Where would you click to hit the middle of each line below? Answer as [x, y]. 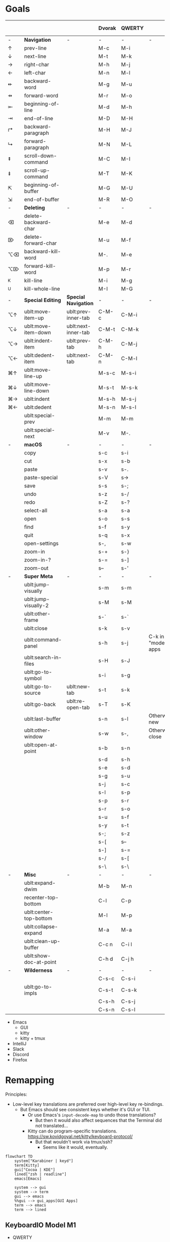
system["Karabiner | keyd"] [44, 1161]
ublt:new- [78, 686]
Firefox [20, 1060]
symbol [33, 678]
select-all [36, 510]
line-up [33, 376]
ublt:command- [43, 639]
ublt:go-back [40, 704]
